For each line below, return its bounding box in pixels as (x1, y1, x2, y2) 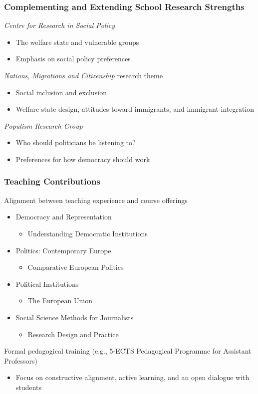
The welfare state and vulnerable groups (15, 36, 139, 47)
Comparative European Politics (27, 262, 124, 272)
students (15, 382, 41, 392)
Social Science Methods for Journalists (15, 312, 134, 322)
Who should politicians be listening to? (15, 137, 136, 148)
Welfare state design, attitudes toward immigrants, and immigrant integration (15, 104, 255, 114)
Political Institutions (15, 278, 79, 289)
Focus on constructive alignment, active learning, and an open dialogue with (15, 372, 250, 383)
